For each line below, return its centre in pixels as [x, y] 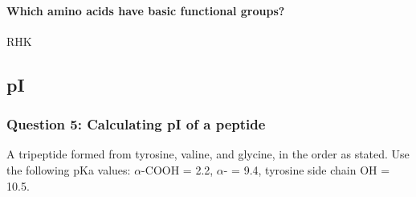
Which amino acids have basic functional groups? [146, 10]
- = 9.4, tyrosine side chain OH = [307, 169]
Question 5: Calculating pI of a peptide [136, 124]
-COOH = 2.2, [177, 169]
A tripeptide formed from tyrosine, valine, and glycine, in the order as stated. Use [208, 154]
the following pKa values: [69, 169]
